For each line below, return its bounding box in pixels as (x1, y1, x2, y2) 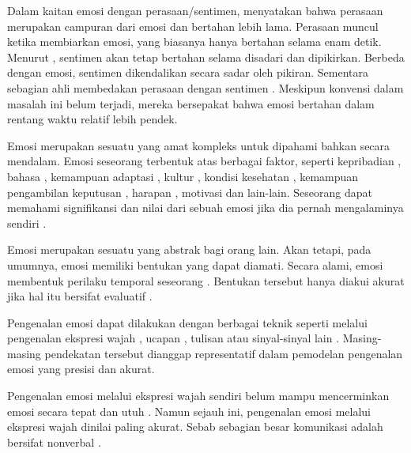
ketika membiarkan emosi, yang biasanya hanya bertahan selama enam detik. (7, 33, 382, 50)
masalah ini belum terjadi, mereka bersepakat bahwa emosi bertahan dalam (7, 95, 375, 111)
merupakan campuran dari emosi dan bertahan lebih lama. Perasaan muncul (7, 17, 379, 34)
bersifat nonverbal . (7, 433, 101, 450)
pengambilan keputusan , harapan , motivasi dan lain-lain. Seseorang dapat (7, 183, 372, 200)
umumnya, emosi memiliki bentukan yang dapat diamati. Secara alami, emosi (7, 256, 383, 273)
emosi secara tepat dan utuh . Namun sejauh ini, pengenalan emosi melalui (7, 402, 371, 419)
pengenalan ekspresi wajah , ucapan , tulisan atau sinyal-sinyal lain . (7, 330, 340, 346)
